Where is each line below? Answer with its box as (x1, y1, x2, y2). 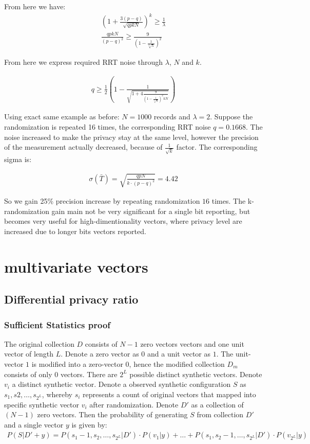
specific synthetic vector (4, 399, 80, 410)
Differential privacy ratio (4, 291, 139, 307)
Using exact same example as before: (4, 111, 120, 122)
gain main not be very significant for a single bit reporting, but (51, 205, 250, 216)
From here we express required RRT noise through (4, 57, 163, 67)
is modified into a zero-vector (31, 359, 123, 369)
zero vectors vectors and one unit (140, 338, 244, 349)
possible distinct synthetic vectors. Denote (129, 368, 262, 379)
